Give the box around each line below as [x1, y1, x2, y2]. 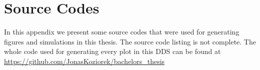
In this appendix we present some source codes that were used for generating [4, 26, 239, 37]
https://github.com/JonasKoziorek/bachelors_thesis [4, 55, 165, 66]
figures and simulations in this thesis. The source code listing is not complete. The [4, 36, 256, 46]
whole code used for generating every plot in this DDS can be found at [4, 46, 221, 56]
